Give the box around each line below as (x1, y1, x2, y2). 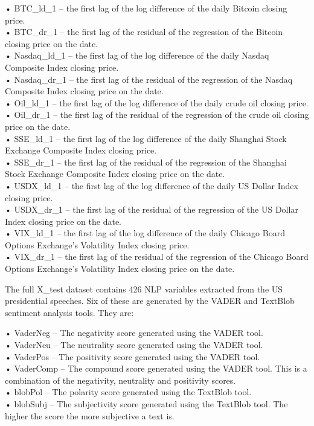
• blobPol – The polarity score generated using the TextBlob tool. (5, 386, 252, 398)
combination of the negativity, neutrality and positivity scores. (5, 373, 236, 386)
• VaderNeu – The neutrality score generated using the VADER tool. (5, 338, 263, 351)
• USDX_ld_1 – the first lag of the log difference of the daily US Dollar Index (5, 179, 298, 192)
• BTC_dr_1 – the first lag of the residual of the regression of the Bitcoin (5, 25, 283, 38)
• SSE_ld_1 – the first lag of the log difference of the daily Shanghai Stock (5, 132, 287, 144)
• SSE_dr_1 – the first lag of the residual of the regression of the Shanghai (5, 155, 287, 168)
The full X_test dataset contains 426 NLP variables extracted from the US (5, 282, 283, 295)
